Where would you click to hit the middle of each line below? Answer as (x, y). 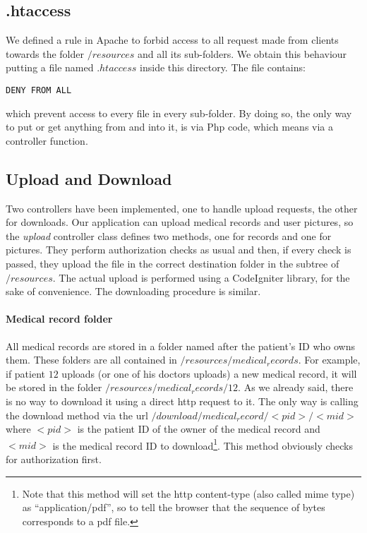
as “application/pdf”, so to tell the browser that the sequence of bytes (174, 507)
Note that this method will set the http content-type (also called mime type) (188, 493)
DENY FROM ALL (39, 90)
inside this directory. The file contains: (223, 67)
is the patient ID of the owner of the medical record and (199, 429)
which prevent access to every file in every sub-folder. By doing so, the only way (179, 113)
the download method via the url (77, 415)
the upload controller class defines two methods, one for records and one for (169, 235)
